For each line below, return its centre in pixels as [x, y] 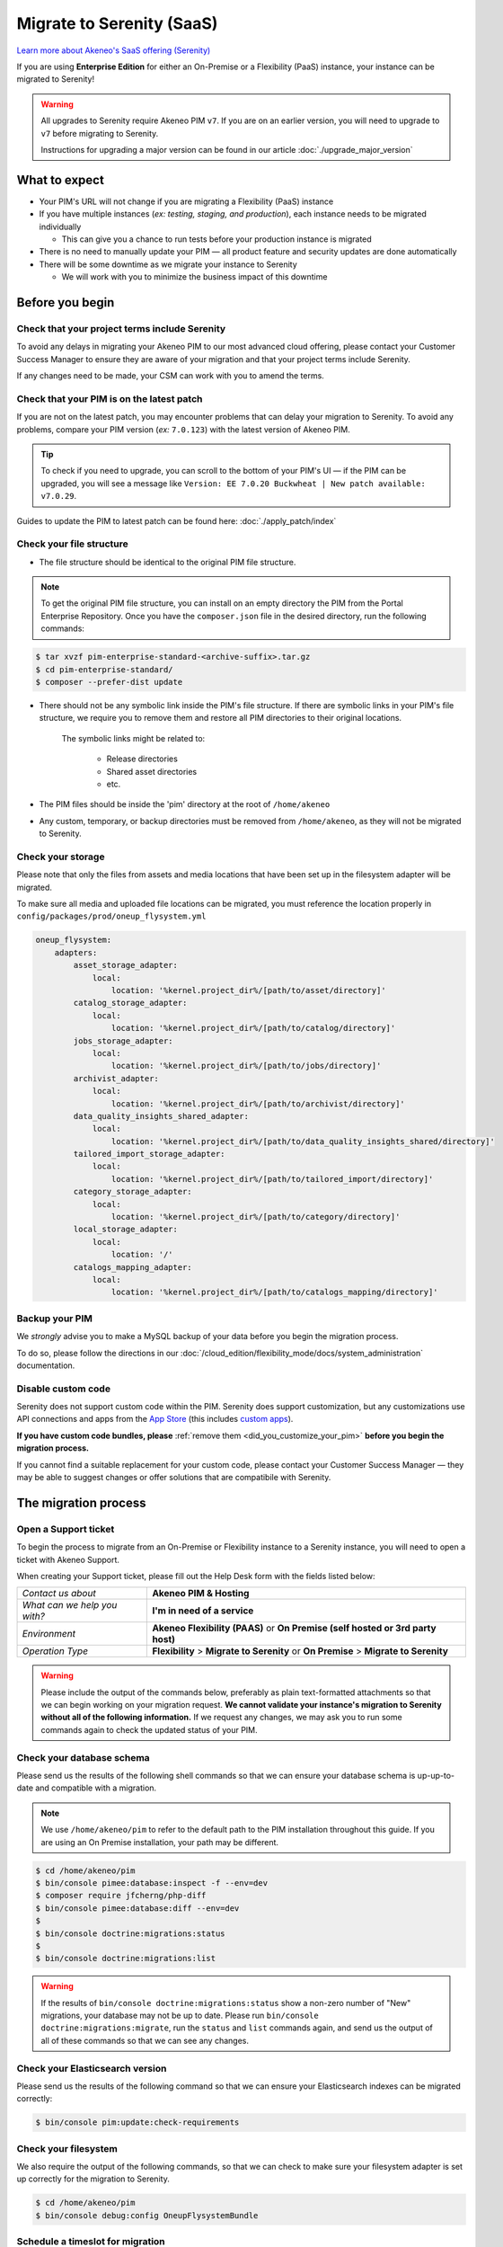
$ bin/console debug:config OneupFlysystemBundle [147, 2215]
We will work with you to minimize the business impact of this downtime [194, 277]
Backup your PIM [55, 1319]
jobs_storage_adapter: [124, 1041]
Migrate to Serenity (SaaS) [117, 23]
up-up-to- [436, 1776]
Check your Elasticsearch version [92, 2068]
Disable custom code [64, 1389]
